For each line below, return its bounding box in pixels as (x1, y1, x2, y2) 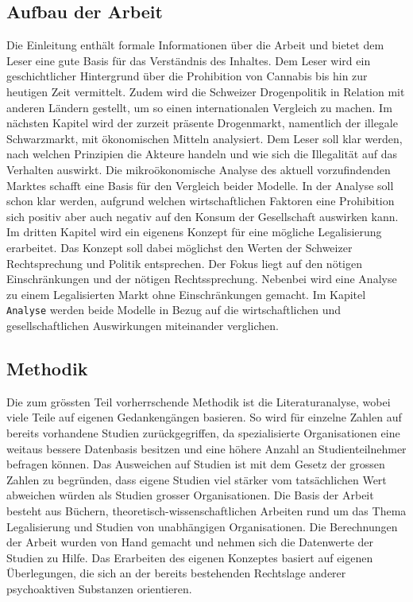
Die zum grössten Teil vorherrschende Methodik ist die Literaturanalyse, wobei (6, 393, 391, 410)
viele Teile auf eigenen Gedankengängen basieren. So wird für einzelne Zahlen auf (6, 409, 402, 425)
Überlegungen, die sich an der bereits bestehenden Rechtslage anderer (6, 565, 346, 581)
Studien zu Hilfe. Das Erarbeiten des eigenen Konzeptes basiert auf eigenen (6, 549, 373, 565)
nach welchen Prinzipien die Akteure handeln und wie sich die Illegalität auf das (6, 146, 397, 162)
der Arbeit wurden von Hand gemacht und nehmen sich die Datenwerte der (6, 534, 374, 550)
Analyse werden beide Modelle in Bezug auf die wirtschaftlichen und (6, 301, 342, 318)
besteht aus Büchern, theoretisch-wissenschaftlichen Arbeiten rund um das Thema (6, 502, 407, 518)
